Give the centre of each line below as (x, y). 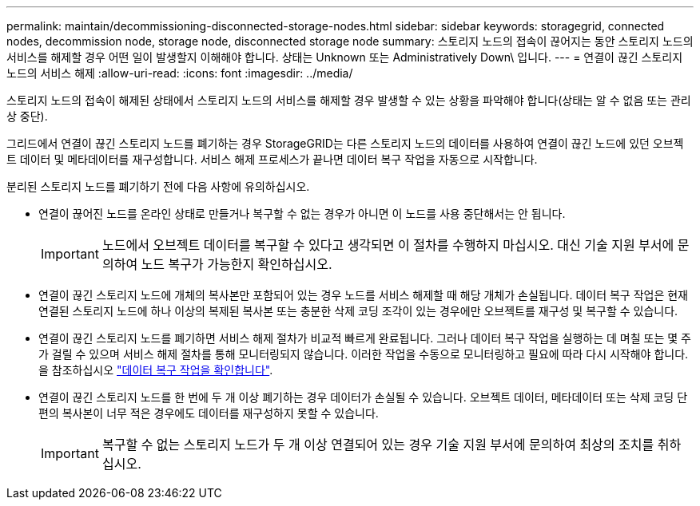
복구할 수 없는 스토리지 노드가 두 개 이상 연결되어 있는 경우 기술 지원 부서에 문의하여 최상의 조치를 (378, 445)
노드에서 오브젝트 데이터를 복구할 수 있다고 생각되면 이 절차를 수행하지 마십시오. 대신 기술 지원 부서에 (388, 245)
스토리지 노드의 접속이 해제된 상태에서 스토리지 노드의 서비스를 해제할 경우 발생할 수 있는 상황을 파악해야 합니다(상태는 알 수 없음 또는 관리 (349, 100)
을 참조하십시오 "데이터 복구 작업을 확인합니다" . (156, 370)
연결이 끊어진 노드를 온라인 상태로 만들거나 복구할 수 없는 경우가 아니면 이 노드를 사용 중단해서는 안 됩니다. (302, 213)
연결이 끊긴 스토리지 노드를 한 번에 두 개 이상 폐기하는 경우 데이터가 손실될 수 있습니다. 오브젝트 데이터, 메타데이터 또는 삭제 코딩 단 (363, 397)
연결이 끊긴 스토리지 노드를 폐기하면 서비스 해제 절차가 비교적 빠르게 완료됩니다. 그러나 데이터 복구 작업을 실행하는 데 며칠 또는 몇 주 (365, 338)
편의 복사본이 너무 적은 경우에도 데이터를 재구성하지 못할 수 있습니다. (209, 413)
